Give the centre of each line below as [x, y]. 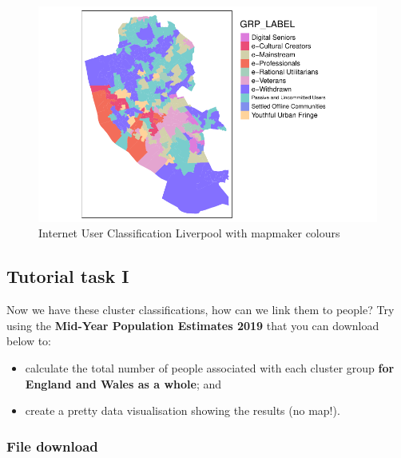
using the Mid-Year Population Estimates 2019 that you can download [193, 325]
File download [52, 446]
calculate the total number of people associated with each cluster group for [210, 367]
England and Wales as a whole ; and [123, 383]
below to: [29, 341]
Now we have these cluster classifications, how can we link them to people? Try [200, 310]
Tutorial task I [68, 276]
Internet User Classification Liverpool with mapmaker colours [189, 233]
